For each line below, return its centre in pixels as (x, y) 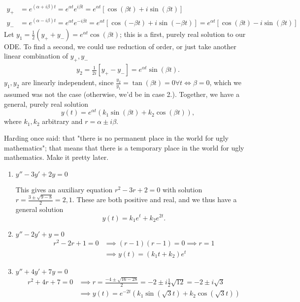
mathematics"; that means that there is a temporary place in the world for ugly (124, 147)
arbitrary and (62, 121)
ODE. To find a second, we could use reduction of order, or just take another (120, 46)
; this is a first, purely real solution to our (183, 34)
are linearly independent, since (68, 82)
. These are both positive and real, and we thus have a (154, 199)
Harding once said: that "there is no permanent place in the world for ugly (116, 137)
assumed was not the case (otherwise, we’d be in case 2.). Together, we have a (122, 94)
